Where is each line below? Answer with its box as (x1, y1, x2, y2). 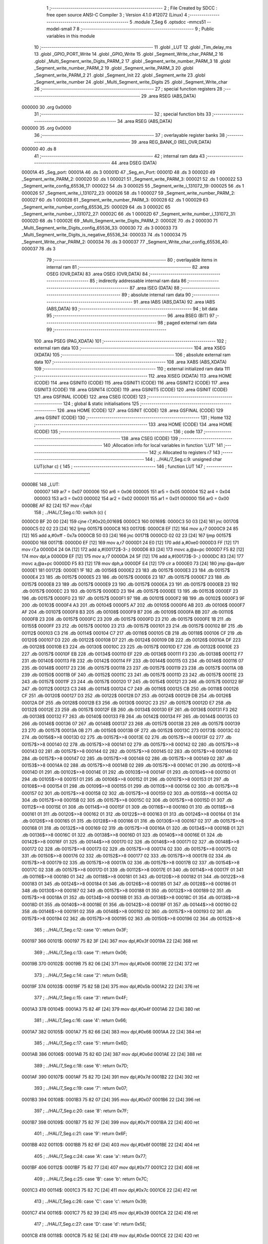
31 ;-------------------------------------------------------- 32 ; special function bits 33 (34, 111, 211, 117)
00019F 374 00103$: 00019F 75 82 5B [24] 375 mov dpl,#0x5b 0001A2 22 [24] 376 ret (21, 983, 200, 989)
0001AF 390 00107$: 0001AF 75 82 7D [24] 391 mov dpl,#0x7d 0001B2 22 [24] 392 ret (21, 1074, 200, 1080)
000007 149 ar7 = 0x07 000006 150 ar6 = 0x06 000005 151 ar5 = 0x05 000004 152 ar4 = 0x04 (34, 488, 231, 495)
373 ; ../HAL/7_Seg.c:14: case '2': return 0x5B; (34, 972, 129, 978)
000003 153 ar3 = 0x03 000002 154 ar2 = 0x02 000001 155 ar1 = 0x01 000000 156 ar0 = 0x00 (34, 496, 229, 502)
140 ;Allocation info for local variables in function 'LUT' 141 (103, 442, 223, 448)
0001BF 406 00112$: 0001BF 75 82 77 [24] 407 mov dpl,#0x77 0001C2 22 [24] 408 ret (21, 1164, 200, 1170)
